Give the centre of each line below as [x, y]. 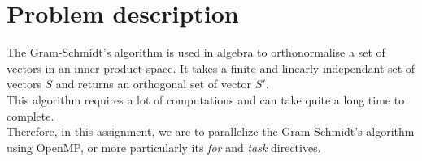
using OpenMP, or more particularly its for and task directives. [164, 147]
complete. [30, 115]
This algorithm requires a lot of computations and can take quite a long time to [206, 99]
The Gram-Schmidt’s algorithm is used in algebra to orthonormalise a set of [196, 52]
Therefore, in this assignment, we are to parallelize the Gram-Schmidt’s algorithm [211, 131]
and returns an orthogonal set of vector [154, 84]
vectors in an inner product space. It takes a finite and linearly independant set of [211, 68]
